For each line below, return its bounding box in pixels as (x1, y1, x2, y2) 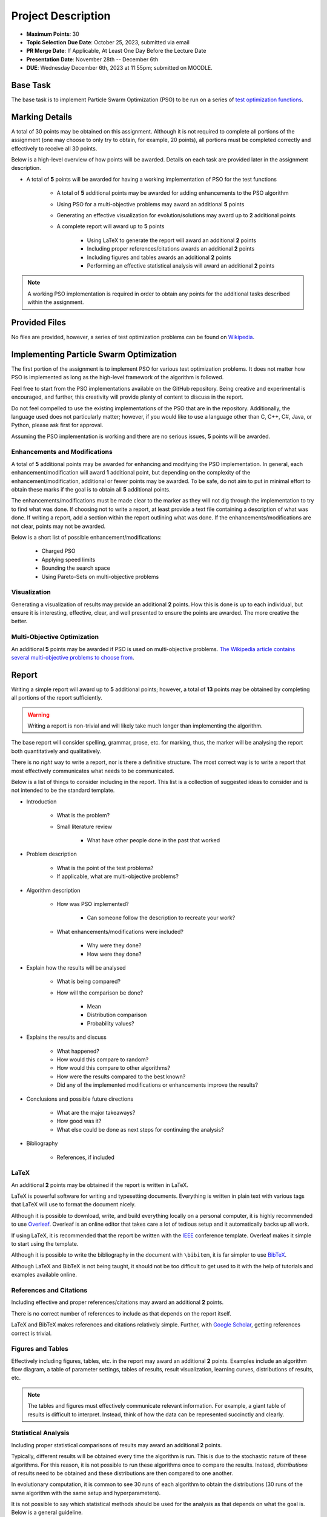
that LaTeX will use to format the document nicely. (11, 1201, 136, 1208)
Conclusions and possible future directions (26, 1095, 133, 1103)
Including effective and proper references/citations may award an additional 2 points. (11, 1299, 224, 1306)
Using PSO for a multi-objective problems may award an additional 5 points (56, 200, 245, 208)
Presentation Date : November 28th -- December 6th (26, 55, 159, 63)
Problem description (26, 850, 77, 858)
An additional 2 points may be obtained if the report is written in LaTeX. (11, 1181, 189, 1189)
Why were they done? (87, 942, 142, 949)
